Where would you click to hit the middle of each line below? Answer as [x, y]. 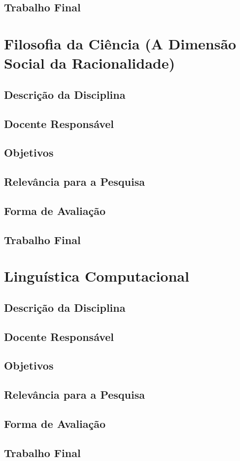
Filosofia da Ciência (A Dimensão [120, 43]
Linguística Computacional [97, 276]
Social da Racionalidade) [89, 63]
